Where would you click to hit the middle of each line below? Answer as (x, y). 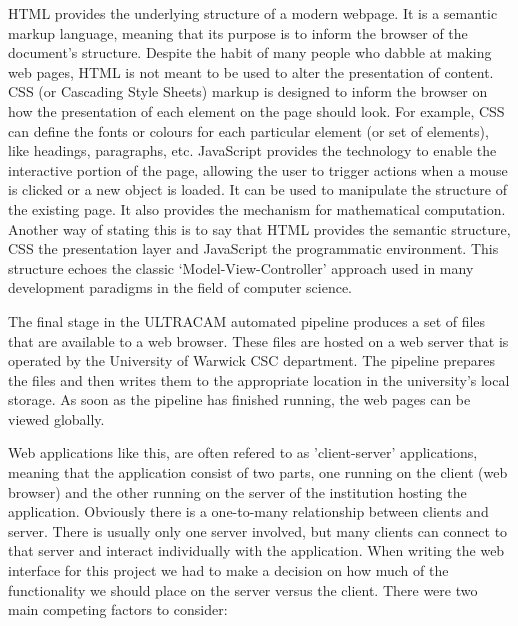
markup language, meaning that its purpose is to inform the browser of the (238, 32)
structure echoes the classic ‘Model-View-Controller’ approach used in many (241, 267)
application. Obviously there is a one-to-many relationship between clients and (248, 511)
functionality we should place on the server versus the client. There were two (243, 589)
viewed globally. (56, 418)
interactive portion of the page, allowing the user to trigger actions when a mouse (258, 169)
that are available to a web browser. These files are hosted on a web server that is (258, 340)
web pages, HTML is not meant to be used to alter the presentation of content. (251, 71)
